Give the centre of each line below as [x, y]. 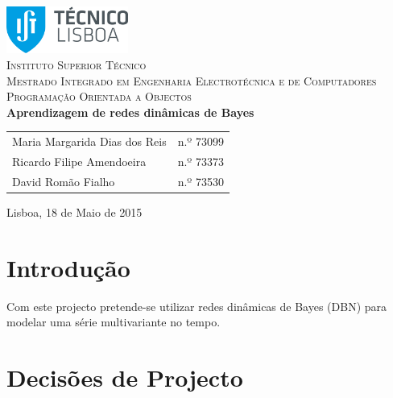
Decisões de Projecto [125, 377]
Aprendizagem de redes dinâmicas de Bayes [130, 112]
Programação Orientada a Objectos [99, 96]
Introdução [68, 267]
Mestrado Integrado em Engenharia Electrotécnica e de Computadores [192, 80]
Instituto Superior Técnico [77, 65]
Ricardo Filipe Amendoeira [79, 162]
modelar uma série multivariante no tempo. [114, 322]
